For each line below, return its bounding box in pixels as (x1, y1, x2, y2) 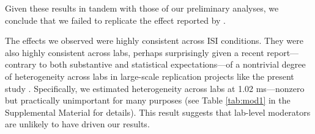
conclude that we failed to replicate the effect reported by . (5, 13, 226, 26)
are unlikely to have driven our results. (5, 118, 150, 130)
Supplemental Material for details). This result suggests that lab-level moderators (5, 105, 311, 118)
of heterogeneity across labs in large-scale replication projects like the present (5, 69, 294, 82)
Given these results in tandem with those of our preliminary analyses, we (5, 2, 279, 14)
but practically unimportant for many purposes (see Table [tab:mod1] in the (5, 94, 291, 107)
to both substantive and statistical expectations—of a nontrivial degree (39, 58, 306, 71)
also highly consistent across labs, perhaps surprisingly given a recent (5, 46, 264, 58)
